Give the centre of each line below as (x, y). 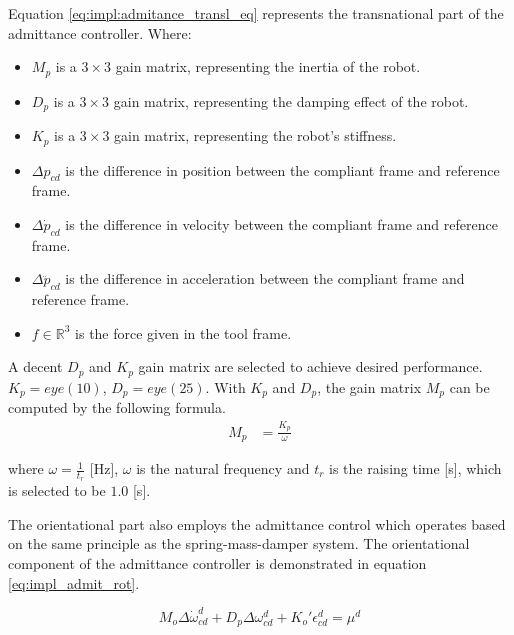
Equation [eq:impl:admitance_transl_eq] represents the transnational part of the (256, 13)
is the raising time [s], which (415, 468)
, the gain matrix (369, 386)
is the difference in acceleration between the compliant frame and (265, 278)
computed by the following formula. (117, 407)
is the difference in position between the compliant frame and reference (282, 169)
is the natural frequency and (223, 468)
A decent (35, 366)
